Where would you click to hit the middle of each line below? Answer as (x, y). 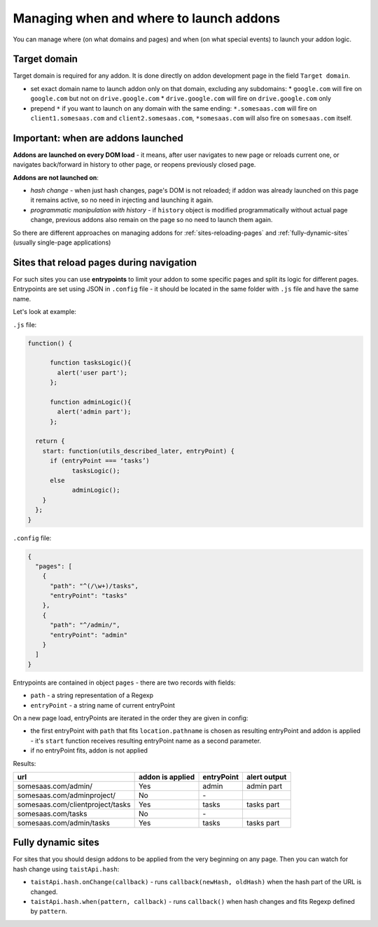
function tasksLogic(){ (91, 363)
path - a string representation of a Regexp (92, 695)
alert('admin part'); (94, 412)
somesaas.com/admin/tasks (63, 823)
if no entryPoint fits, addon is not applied (89, 750)
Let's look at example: (45, 312)
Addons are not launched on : (56, 177)
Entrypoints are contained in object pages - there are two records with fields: (124, 682)
